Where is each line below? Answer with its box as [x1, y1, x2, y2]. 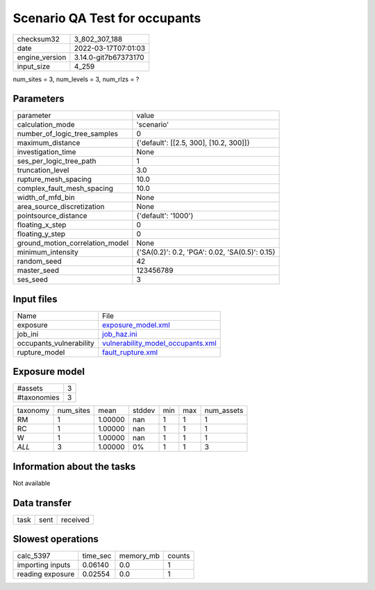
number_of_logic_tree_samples [17, 129, 118, 139]
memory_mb [119, 551, 160, 561]
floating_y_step [17, 229, 66, 239]
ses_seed [17, 275, 49, 285]
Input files [12, 293, 58, 305]
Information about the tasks [12, 460, 136, 472]
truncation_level [17, 165, 69, 175]
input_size [17, 61, 51, 71]
